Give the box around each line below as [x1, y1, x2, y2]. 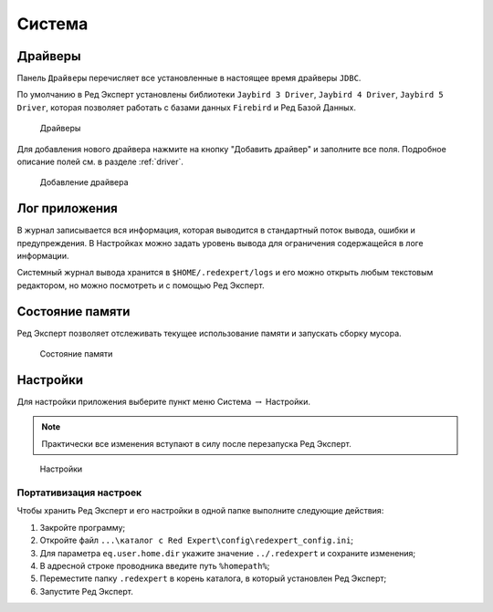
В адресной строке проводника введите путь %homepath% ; [39, 560, 270, 571]
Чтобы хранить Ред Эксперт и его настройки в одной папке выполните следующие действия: [16, 505, 384, 516]
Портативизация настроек [16, 486, 142, 499]
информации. [16, 251, 69, 262]
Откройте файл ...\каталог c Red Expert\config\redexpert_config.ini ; [39, 534, 354, 546]
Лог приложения [16, 201, 118, 216]
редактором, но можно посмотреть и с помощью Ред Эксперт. [16, 279, 265, 291]
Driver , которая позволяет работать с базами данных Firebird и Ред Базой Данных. [16, 101, 356, 113]
